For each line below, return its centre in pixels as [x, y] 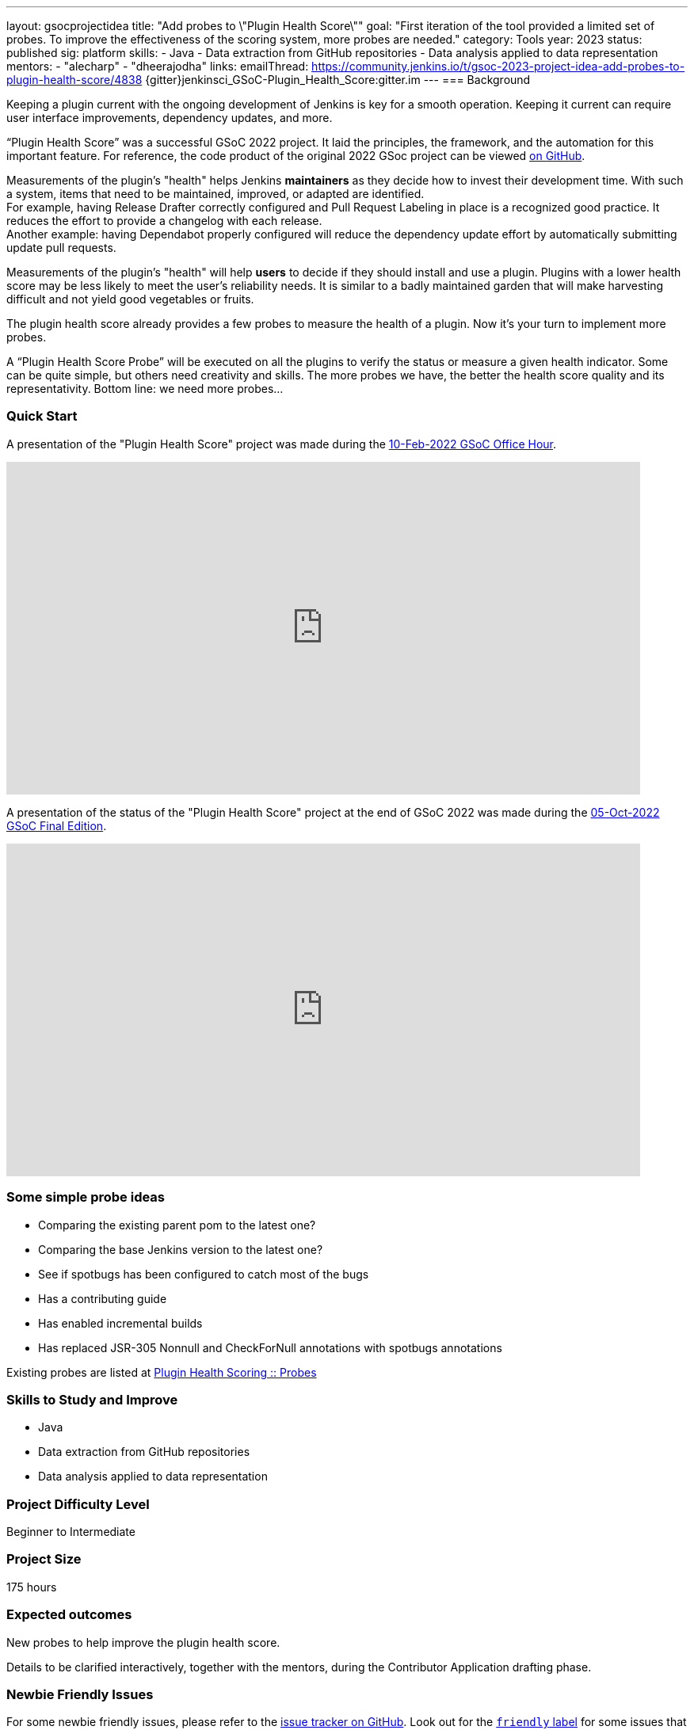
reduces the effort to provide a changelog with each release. [164, 221]
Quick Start [42, 416]
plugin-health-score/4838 [74, 80]
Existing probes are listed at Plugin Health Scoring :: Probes [162, 1372]
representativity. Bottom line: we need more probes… [145, 389]
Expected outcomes [69, 1615]
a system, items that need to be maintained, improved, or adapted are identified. [215, 194]
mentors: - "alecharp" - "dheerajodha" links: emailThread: [158, 66]
